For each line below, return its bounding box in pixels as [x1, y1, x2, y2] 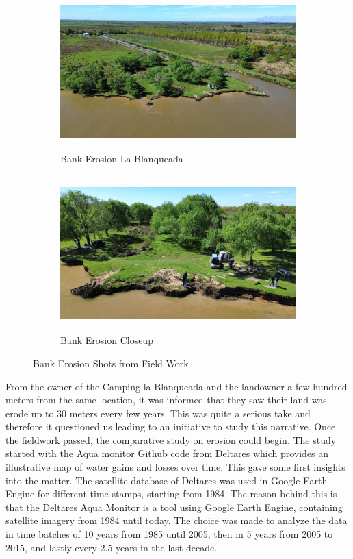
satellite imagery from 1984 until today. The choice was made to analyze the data [5, 513, 348, 527]
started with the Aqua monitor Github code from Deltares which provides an [5, 446, 329, 460]
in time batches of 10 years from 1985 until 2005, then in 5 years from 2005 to [5, 527, 333, 541]
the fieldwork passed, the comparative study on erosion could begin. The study [5, 432, 337, 447]
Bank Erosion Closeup [60, 333, 153, 347]
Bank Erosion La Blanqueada [60, 151, 183, 166]
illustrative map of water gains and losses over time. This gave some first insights [5, 460, 345, 474]
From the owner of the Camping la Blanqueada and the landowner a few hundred [5, 379, 348, 393]
